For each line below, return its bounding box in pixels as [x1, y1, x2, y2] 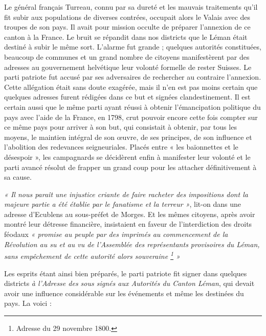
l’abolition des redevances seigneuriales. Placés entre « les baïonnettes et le [4, 141, 238, 152]
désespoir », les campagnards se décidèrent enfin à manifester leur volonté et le [4, 151, 251, 162]
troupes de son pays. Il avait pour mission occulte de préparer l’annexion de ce [4, 21, 251, 32]
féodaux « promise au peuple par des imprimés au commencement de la [4, 229, 228, 239]
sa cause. [4, 172, 32, 182]
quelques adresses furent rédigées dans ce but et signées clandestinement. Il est [4, 91, 251, 102]
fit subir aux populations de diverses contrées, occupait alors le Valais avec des [4, 11, 251, 22]
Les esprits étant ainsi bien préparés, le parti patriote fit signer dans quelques [4, 268, 247, 278]
